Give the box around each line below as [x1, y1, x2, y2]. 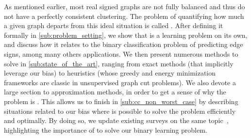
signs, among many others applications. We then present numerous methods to [4, 48, 238, 59]
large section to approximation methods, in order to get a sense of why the [4, 87, 226, 97]
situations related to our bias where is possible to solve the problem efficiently [4, 106, 236, 116]
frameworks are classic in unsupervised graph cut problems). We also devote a [4, 77, 236, 87]
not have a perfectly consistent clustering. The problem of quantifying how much [4, 11, 244, 21]
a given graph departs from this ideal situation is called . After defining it [4, 20, 223, 31]
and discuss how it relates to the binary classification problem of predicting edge [4, 39, 243, 49]
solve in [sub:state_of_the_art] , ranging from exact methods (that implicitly [4, 58, 234, 68]
